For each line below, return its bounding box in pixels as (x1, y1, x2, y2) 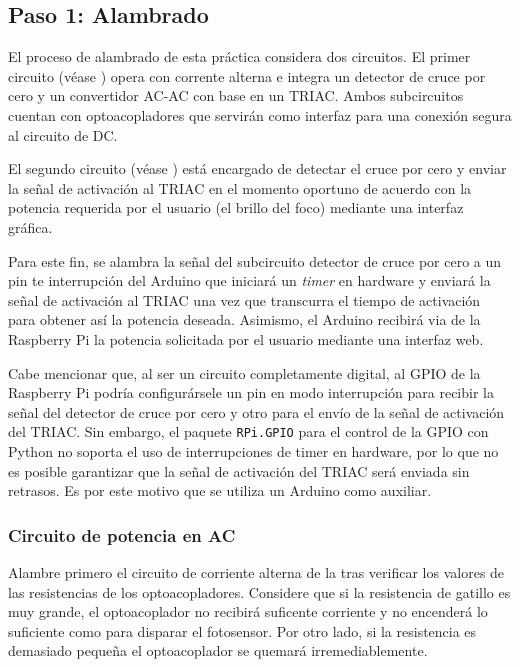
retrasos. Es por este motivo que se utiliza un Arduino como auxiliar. (8, 480, 432, 501)
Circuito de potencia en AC (8, 522, 236, 547)
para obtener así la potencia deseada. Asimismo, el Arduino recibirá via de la (8, 309, 481, 330)
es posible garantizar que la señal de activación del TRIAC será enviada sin (8, 460, 470, 481)
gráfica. (8, 216, 53, 237)
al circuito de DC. (8, 124, 118, 145)
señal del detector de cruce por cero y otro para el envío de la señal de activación (8, 401, 505, 422)
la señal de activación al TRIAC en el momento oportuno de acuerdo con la (8, 177, 472, 198)
